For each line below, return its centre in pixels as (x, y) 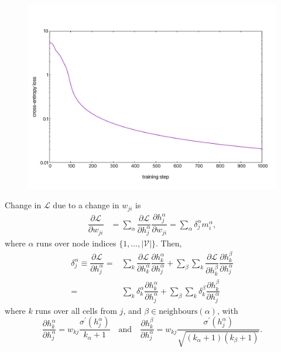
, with (227, 310)
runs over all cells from (76, 310)
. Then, (169, 243)
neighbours (178, 311)
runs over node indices (76, 243)
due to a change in (86, 205)
